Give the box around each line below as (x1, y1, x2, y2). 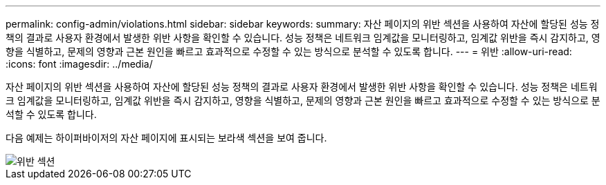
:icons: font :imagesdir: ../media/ (6, 58, 153, 70)
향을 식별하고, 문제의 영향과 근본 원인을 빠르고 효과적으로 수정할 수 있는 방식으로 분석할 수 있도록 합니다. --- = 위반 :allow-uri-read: (6, 46, 572, 57)
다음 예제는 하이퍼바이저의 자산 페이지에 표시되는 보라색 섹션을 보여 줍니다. (6, 132, 327, 144)
